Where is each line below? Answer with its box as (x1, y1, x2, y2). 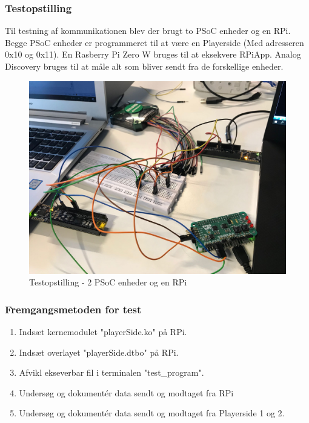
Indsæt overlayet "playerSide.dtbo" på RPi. (19, 345, 179, 358)
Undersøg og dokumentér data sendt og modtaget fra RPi (19, 386, 234, 399)
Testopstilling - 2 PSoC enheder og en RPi (29, 276, 187, 288)
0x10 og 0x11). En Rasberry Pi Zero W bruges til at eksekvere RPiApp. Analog (5, 48, 301, 61)
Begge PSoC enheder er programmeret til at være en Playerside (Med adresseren (5, 36, 304, 48)
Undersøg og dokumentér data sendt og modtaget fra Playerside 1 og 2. (19, 407, 285, 419)
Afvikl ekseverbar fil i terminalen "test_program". (19, 366, 204, 379)
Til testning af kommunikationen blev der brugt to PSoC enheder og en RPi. (5, 24, 291, 37)
